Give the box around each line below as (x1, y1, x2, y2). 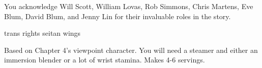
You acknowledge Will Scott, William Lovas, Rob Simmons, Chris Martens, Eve (4, 1, 253, 11)
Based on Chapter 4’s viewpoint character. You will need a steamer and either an (4, 44, 258, 55)
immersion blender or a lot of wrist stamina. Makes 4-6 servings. (4, 54, 205, 65)
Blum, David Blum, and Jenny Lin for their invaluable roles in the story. (4, 11, 231, 21)
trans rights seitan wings (4, 28, 81, 38)
